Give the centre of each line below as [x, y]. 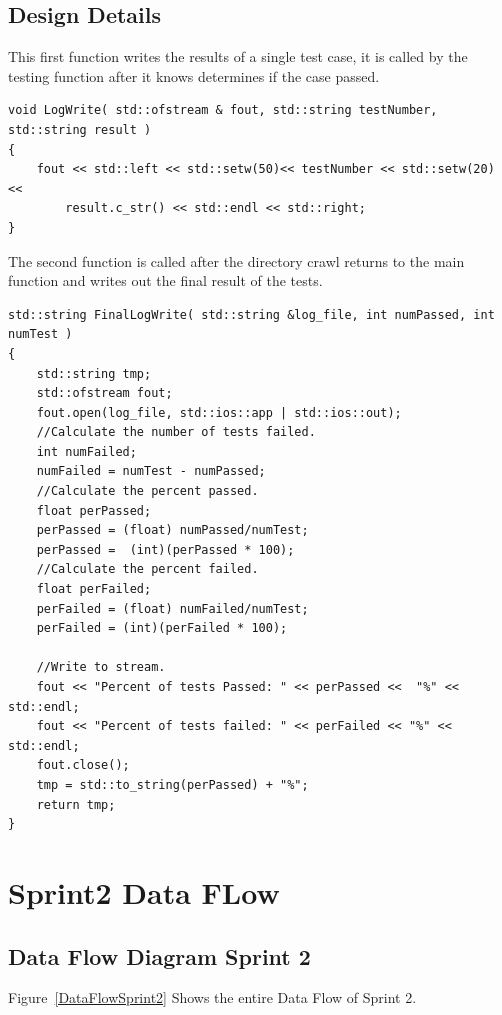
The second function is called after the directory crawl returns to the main [236, 260]
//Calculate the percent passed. [147, 491]
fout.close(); [83, 765]
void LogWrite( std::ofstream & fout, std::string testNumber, [223, 110]
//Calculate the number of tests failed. [176, 432]
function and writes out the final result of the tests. [165, 280]
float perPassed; [94, 510]
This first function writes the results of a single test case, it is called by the [238, 56]
